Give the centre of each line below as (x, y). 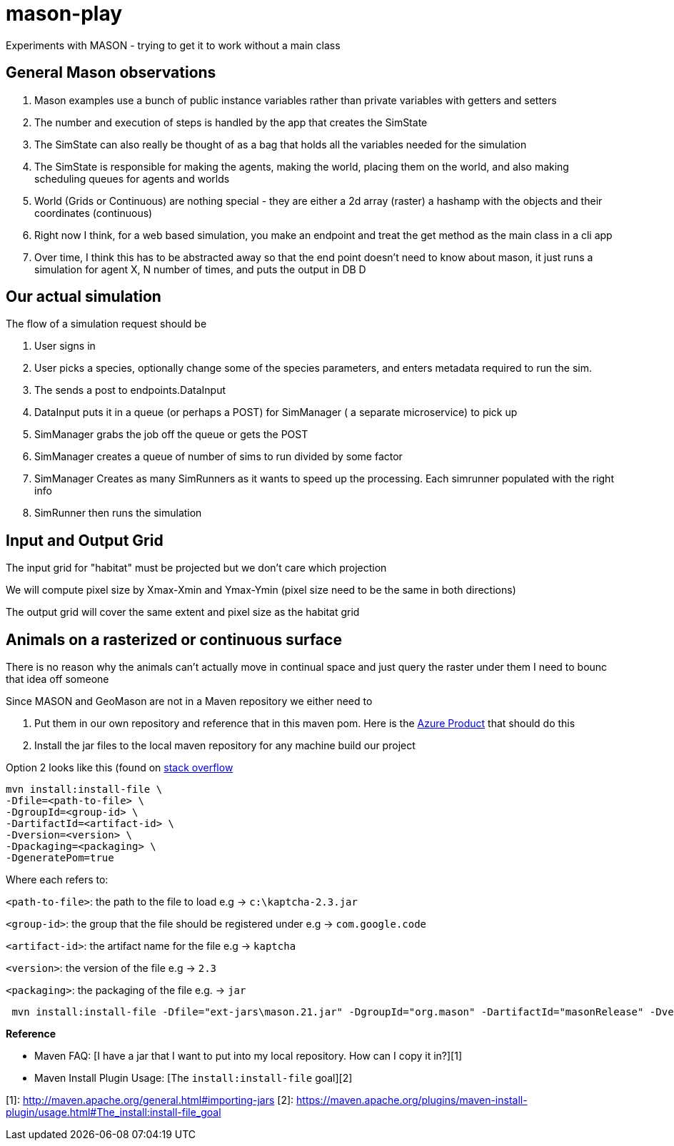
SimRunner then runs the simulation (118, 513)
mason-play (64, 14)
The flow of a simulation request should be (106, 324)
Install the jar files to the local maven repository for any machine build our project (225, 746)
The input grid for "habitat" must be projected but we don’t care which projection (196, 568)
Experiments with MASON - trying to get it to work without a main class (173, 45)
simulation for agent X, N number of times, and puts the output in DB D (200, 269)
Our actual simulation (84, 297)
